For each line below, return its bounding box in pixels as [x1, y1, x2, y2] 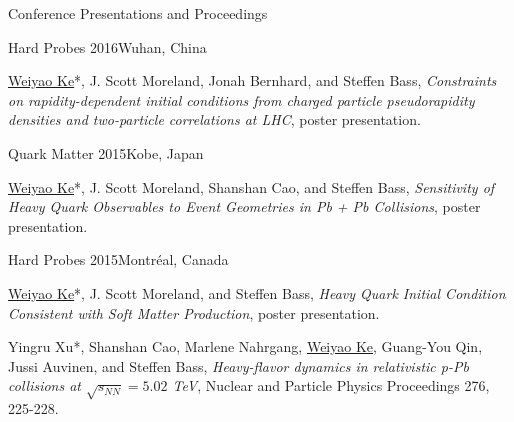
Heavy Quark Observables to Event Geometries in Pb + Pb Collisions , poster [8, 196, 481, 217]
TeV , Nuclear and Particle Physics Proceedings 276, [172, 375, 490, 396]
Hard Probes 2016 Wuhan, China [8, 36, 207, 57]
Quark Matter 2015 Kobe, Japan [8, 142, 204, 163]
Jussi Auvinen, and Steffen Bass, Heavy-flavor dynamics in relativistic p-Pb [8, 355, 469, 376]
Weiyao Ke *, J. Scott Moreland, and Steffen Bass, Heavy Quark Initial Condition [8, 282, 506, 303]
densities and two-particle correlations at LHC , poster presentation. [8, 109, 421, 130]
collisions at [8, 375, 82, 396]
